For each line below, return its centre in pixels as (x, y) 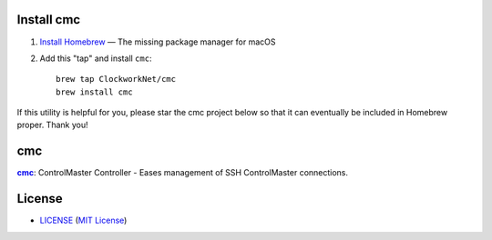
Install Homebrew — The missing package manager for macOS (158, 42)
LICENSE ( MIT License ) (83, 220)
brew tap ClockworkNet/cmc (116, 79)
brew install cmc (94, 92)
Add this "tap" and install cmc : (96, 58)
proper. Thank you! (52, 125)
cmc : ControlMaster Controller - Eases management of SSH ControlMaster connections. (183, 173)
